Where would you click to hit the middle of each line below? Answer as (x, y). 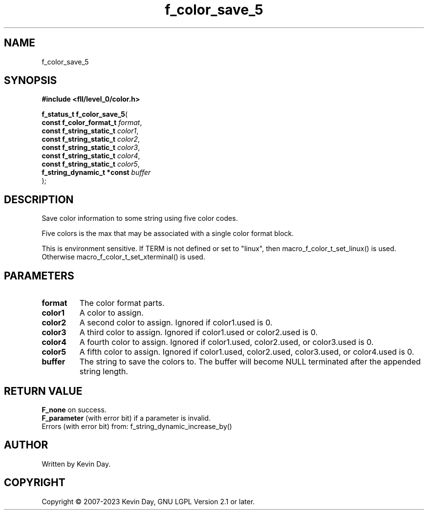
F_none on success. (74, 409)
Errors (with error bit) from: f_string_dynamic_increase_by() (137, 426)
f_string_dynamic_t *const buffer (96, 172)
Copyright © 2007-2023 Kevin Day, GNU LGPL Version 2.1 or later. (148, 501)
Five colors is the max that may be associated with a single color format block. (168, 234)
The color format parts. (122, 303)
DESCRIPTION (39, 199)
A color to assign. (111, 313)
